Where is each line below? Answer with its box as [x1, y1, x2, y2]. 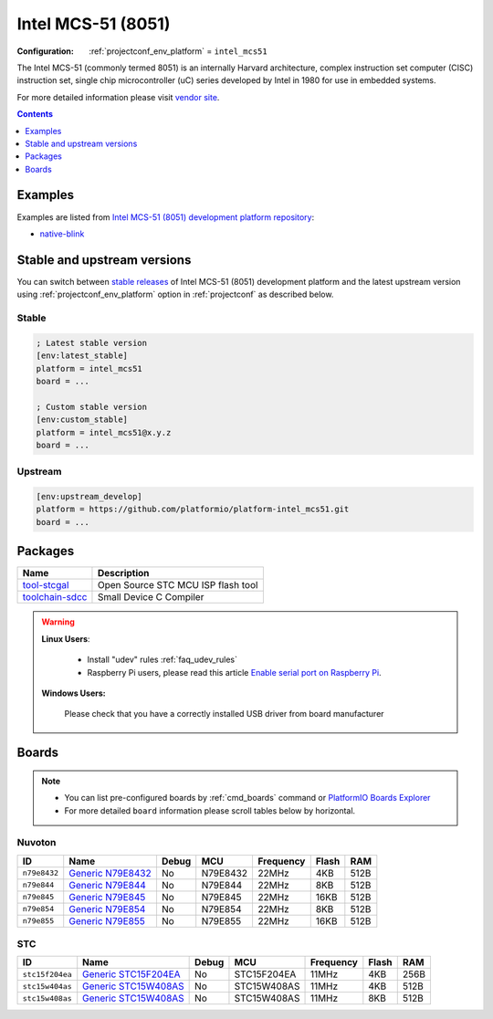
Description [97, 567, 150, 580]
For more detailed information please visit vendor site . [16, 91, 220, 102]
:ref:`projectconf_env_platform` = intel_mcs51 [89, 46, 268, 57]
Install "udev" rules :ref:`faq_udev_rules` [87, 654, 237, 666]
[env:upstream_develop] [36, 491, 143, 502]
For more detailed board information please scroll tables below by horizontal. [64, 804, 356, 816]
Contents [16, 109, 54, 120]
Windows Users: [41, 688, 106, 699]
